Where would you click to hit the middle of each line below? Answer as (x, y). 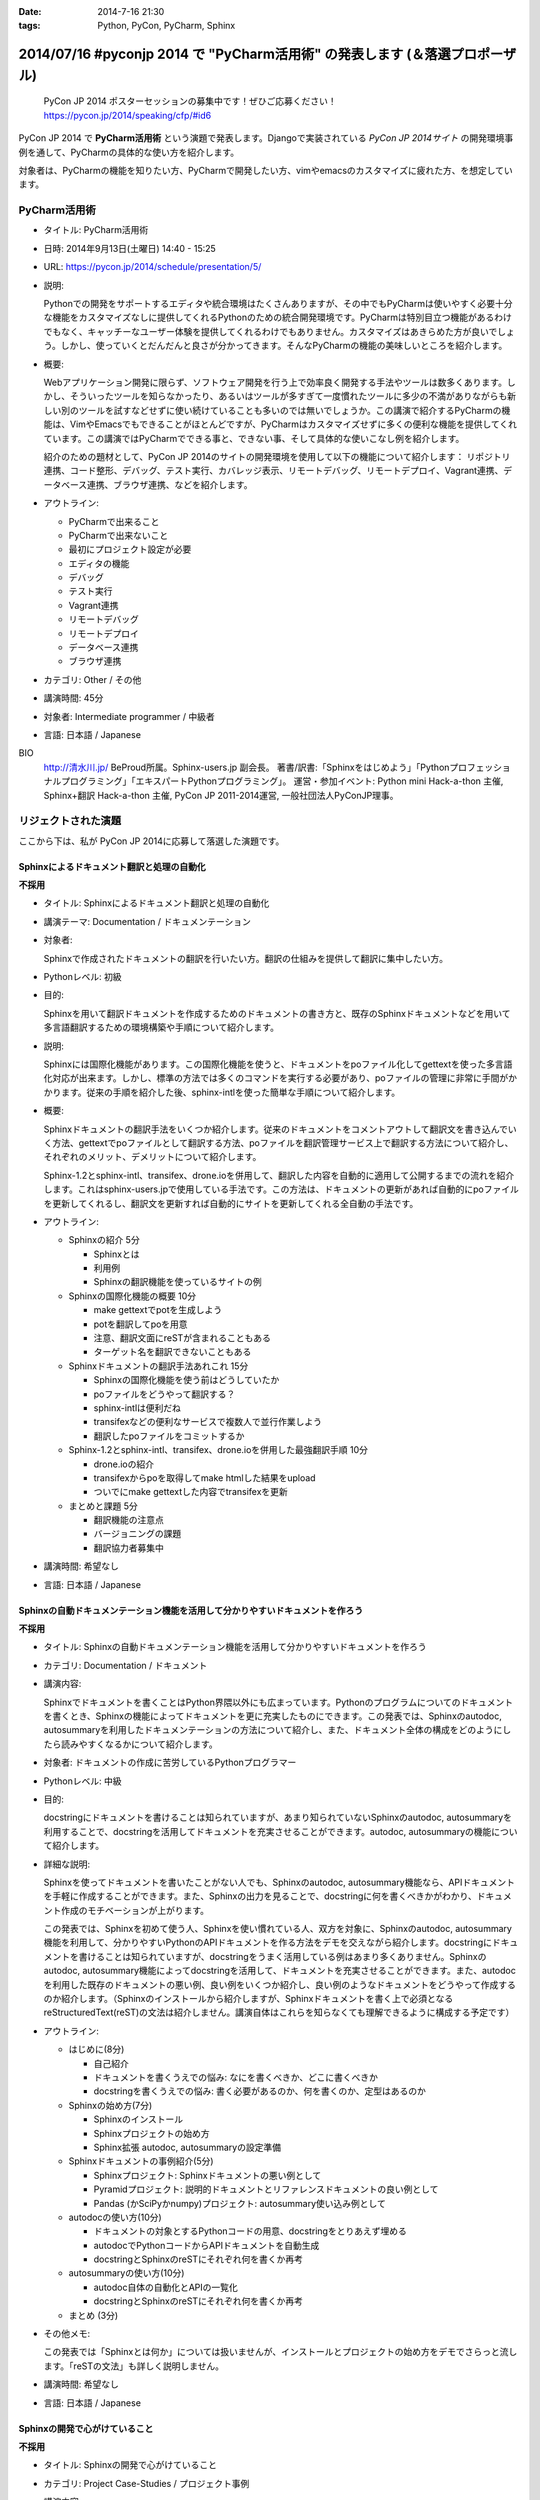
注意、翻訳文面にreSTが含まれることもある (182, 1338)
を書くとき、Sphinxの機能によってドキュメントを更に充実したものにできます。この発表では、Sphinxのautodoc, (272, 1716)
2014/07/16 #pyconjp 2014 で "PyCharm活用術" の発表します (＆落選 (235, 54)
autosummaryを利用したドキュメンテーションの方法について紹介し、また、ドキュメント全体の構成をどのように (273, 1730)
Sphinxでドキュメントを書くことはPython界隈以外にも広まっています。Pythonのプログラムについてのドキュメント (278, 1702)
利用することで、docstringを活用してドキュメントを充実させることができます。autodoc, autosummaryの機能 (267, 1831)
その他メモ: (67, 2334)
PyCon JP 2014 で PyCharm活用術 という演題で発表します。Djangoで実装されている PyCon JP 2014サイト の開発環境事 (266, 138)
